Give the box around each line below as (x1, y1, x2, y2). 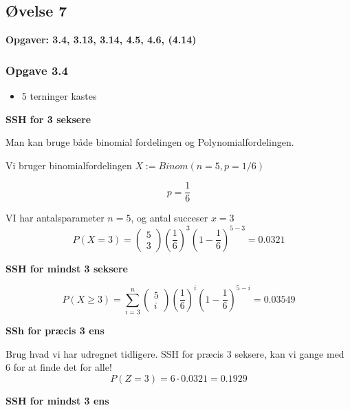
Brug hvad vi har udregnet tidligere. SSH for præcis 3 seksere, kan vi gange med (6, 346, 344, 360)
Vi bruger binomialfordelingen (6, 158, 132, 172)
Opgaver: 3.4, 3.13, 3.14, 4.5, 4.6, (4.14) (6, 32, 197, 47)
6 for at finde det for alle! (6, 360, 112, 374)
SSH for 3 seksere (6, 111, 91, 126)
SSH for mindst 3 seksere (6, 261, 128, 275)
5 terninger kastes (21, 89, 97, 103)
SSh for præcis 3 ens (6, 323, 105, 337)
